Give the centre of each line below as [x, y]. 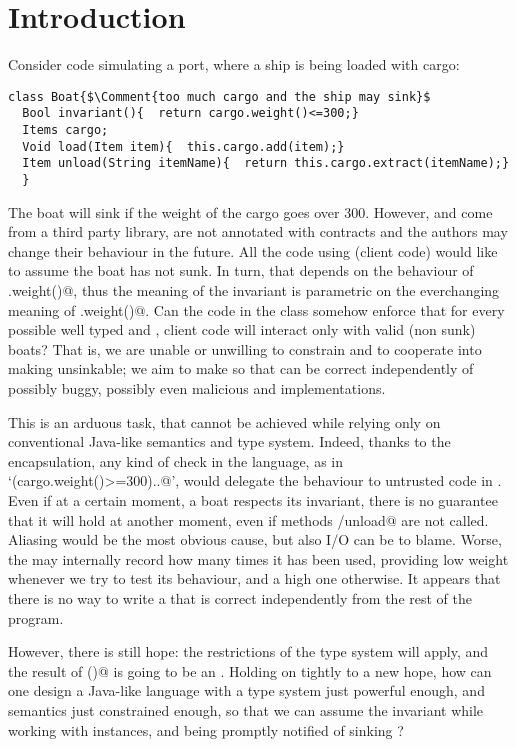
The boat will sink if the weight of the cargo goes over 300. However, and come [250, 211]
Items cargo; [65, 130]
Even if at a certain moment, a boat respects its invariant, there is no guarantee [253, 499]
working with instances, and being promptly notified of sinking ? [206, 729]
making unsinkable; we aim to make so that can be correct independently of [241, 368]
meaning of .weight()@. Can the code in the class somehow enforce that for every [256, 309]
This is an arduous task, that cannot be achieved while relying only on [224, 421]
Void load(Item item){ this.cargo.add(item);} [183, 146]
